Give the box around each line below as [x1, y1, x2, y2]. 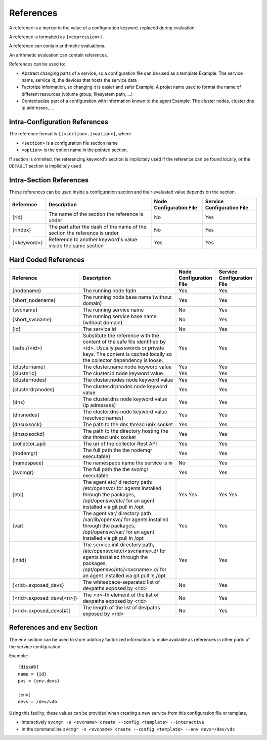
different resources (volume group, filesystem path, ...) [21, 91, 133, 97]
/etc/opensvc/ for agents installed [82, 485, 162, 492]
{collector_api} [12, 440, 46, 447]
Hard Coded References [9, 255, 85, 264]
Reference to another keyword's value [48, 236, 137, 243]
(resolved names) [82, 414, 124, 421]
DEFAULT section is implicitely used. [9, 163, 83, 169]
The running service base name [82, 313, 157, 320]
